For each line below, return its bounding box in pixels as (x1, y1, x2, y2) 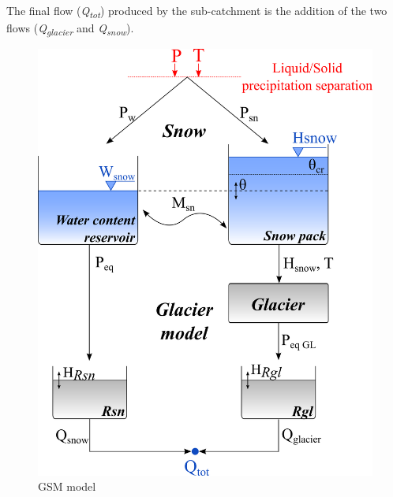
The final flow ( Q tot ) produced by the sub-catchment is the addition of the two (6, 2, 387, 20)
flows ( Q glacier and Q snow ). (6, 20, 134, 38)
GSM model (38, 478, 96, 495)
